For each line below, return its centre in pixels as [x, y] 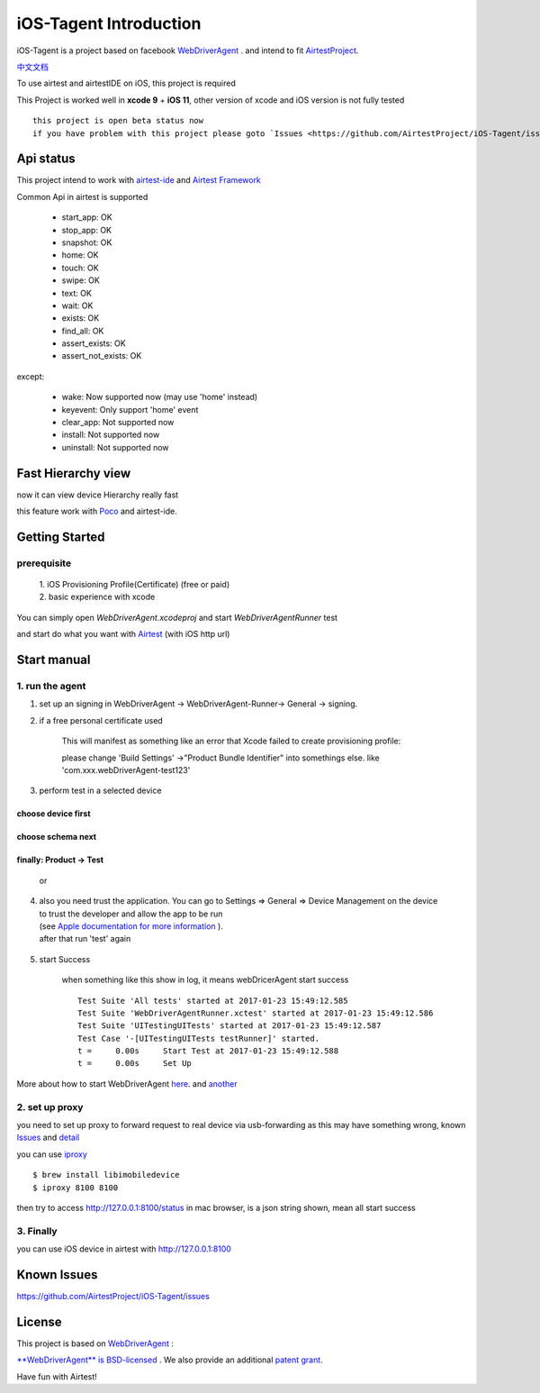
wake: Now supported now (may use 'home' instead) [160, 397]
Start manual [54, 660]
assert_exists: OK [94, 343]
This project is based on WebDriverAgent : [95, 1343]
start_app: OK [87, 217]
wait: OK [77, 305]
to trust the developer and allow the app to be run [131, 914]
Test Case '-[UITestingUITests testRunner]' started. [198, 1038]
